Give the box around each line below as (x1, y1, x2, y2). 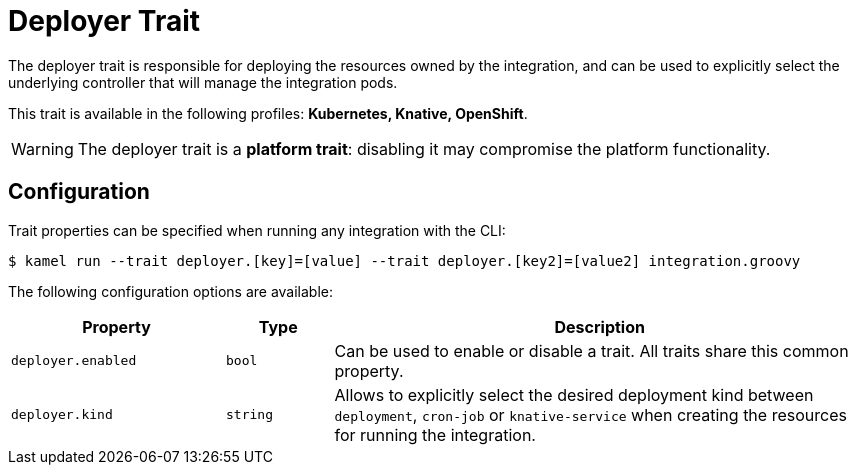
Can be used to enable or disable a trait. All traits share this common (334, 340, 849, 361)
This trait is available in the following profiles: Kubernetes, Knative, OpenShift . (8, 104, 528, 122)
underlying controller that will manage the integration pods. (8, 73, 398, 91)
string (226, 407, 273, 423)
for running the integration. (334, 424, 536, 445)
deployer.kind (11, 407, 113, 423)
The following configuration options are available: (8, 282, 334, 300)
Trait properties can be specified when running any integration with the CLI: (8, 221, 506, 239)
